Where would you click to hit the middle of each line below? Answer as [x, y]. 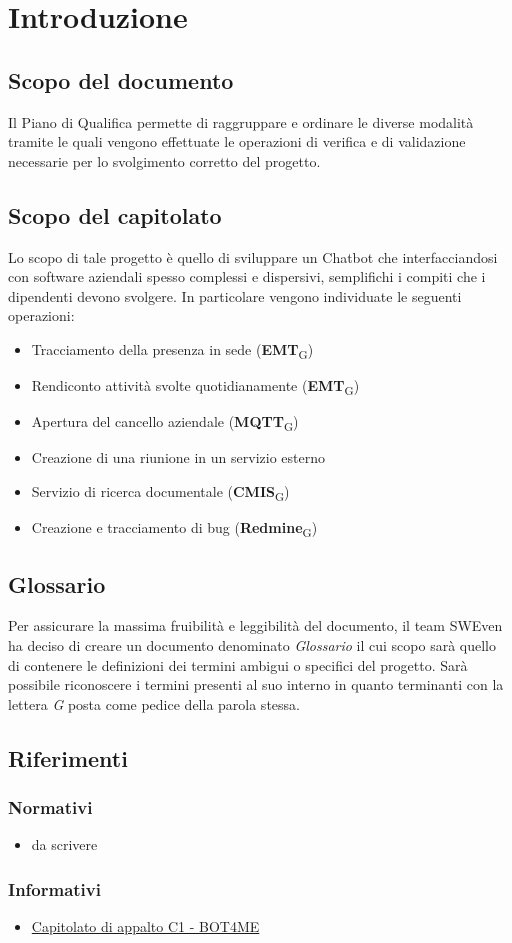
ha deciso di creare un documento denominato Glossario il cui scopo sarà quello [252, 644]
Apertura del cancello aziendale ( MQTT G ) [165, 422]
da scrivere [64, 844]
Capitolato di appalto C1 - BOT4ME [145, 926]
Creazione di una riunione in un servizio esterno [178, 457]
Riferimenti [68, 757]
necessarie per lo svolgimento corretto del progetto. [164, 160]
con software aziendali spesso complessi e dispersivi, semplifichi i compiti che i [247, 276]
